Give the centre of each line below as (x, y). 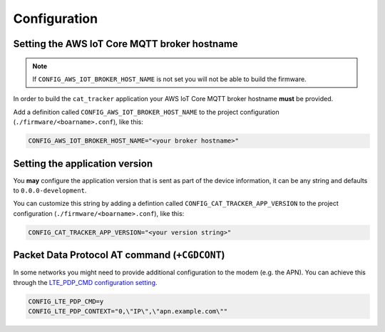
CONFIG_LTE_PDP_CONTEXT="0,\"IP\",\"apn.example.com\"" (128, 311)
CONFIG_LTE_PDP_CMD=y (66, 301)
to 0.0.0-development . (50, 190)
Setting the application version (83, 164)
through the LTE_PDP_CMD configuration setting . (85, 282)
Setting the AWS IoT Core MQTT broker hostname (125, 44)
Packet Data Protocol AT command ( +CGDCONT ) (119, 255)
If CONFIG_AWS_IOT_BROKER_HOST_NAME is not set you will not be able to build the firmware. (169, 79)
